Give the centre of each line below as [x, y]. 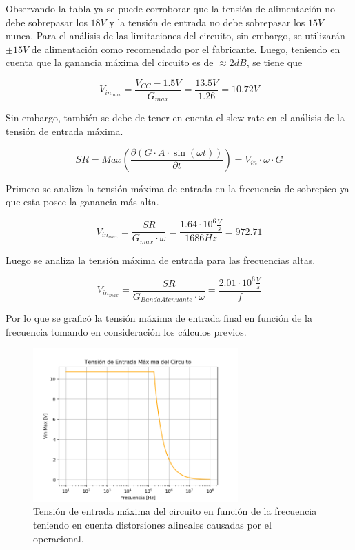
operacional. [59, 538]
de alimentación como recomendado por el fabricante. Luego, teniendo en [186, 49]
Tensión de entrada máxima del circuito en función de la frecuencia [175, 511]
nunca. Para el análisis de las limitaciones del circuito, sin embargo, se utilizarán [175, 35]
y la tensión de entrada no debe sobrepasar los [207, 22]
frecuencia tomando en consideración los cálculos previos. [126, 331]
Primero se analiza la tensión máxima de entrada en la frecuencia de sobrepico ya [177, 188]
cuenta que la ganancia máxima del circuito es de [110, 62]
